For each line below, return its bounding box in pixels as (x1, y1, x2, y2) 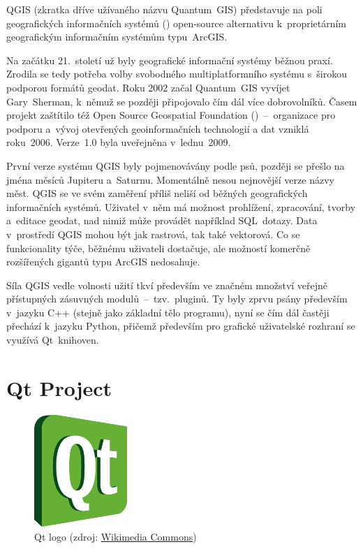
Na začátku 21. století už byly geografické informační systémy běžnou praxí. (6, 52, 333, 67)
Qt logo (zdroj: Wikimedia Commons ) (34, 529, 197, 543)
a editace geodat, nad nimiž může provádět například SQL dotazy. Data (6, 213, 318, 228)
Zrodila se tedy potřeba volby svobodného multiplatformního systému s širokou (6, 66, 347, 81)
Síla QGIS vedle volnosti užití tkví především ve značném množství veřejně (6, 277, 328, 292)
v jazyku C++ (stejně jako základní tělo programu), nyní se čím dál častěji (6, 305, 329, 319)
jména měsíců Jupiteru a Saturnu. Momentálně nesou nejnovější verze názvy (6, 172, 334, 186)
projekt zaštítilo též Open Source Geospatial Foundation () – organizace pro (6, 108, 336, 122)
